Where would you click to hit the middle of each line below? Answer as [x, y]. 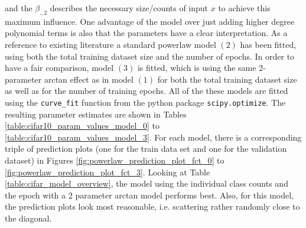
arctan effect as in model [89, 79]
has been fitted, [268, 44]
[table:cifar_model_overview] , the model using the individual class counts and [147, 183]
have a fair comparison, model [59, 68]
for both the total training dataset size [227, 79]
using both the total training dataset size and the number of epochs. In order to [150, 56]
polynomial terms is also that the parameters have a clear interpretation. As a [146, 33]
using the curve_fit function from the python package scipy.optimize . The [145, 102]
